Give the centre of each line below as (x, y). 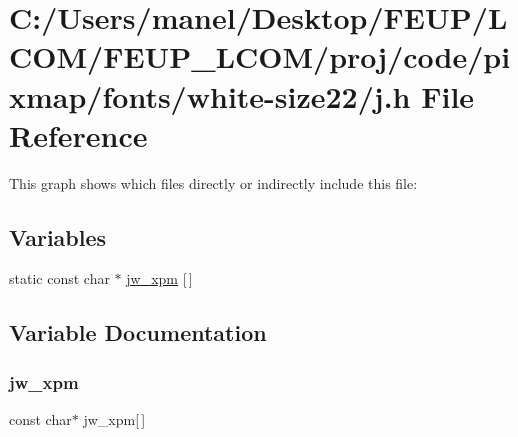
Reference (78, 134)
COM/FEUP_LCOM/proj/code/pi (260, 56)
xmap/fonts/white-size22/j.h (210, 95)
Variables (58, 236)
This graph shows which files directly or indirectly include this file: (213, 182)
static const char (59, 278)
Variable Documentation (138, 332)
